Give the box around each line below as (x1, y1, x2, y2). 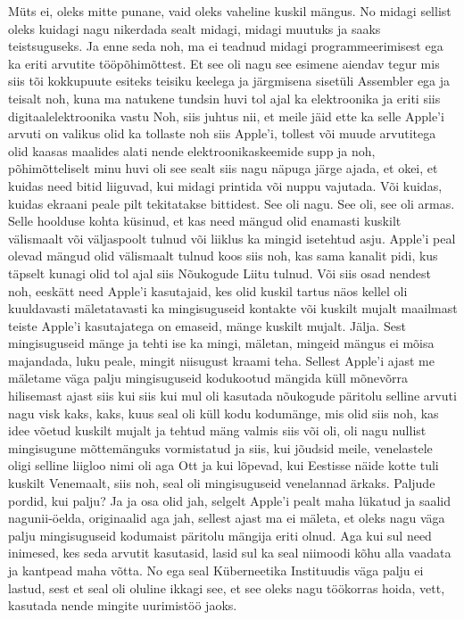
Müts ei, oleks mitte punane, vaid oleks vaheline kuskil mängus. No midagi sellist (8, 2, 452, 20)
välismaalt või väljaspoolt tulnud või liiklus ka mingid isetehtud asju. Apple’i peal (8, 228, 456, 247)
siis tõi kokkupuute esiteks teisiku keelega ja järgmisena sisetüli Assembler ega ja (8, 71, 451, 90)
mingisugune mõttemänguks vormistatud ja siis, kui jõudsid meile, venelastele (8, 438, 433, 457)
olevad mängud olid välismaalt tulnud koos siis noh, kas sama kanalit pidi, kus (8, 246, 438, 265)
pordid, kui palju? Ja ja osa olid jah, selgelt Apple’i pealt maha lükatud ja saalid (8, 491, 451, 509)
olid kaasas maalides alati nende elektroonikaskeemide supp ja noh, (8, 141, 376, 160)
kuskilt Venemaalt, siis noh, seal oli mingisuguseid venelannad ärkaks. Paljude (8, 474, 435, 492)
